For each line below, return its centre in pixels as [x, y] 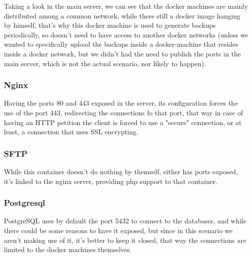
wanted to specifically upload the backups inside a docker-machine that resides [121, 44]
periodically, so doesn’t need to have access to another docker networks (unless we [126, 34]
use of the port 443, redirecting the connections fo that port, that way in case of [124, 112]
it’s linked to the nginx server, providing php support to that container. [111, 181]
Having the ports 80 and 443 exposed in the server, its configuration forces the [121, 103]
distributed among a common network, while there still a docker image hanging [122, 15]
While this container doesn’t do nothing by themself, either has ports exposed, [121, 171]
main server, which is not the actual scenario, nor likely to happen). [105, 63]
